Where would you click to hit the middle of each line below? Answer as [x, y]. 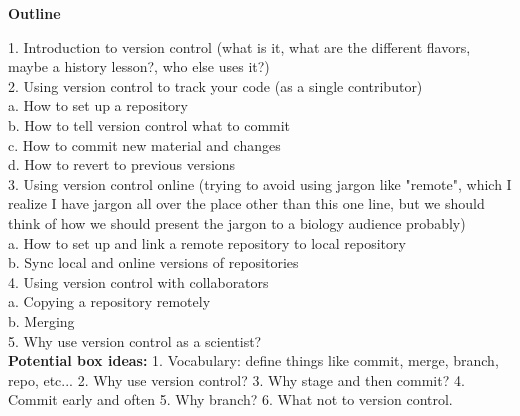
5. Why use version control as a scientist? [135, 340]
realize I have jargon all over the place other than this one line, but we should [246, 203]
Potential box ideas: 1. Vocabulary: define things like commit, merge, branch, [253, 360]
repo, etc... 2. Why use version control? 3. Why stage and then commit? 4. [236, 379]
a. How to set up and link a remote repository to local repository [207, 242]
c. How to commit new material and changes [144, 144]
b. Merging [41, 320]
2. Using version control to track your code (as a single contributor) [215, 85]
